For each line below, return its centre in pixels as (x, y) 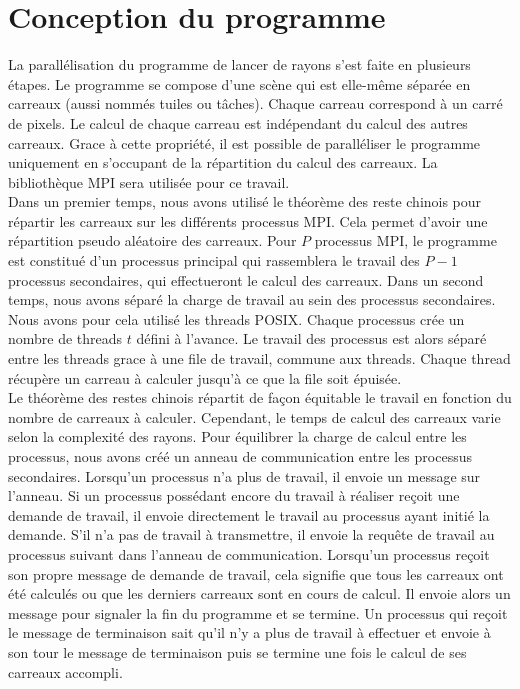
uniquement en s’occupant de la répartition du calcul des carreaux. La (223, 162)
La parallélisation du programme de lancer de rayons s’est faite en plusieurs (239, 64)
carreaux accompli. (65, 671)
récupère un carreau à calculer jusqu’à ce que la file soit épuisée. (205, 377)
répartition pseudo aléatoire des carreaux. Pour (152, 240)
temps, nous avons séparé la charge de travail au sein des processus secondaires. (252, 299)
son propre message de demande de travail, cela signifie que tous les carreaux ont (256, 573)
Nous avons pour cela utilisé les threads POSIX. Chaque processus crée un (236, 318)
